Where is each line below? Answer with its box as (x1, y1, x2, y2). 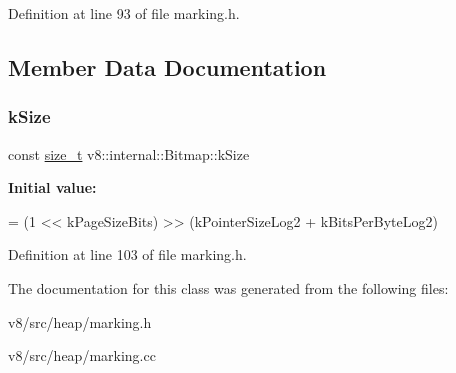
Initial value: (8, 177, 97, 198)
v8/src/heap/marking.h (8, 311, 152, 332)
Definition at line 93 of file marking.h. (8, 3, 240, 23)
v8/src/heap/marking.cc (8, 345, 156, 366)
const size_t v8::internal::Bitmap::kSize (8, 143, 250, 164)
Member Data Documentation (8, 51, 327, 82)
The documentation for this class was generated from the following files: (8, 277, 449, 298)
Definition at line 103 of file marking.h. (8, 244, 247, 265)
